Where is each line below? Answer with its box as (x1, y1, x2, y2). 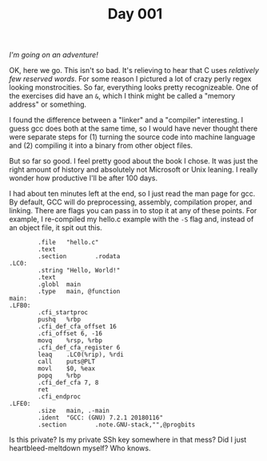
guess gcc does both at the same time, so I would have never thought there (9, 123, 258, 133)
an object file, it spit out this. (9, 223, 102, 233)
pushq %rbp (38, 316, 82, 324)
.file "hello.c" (38, 238, 99, 247)
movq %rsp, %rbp (38, 337, 103, 345)
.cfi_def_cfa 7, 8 (38, 378, 99, 387)
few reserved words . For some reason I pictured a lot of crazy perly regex (9, 74, 252, 84)
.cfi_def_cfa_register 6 (38, 344, 121, 352)
